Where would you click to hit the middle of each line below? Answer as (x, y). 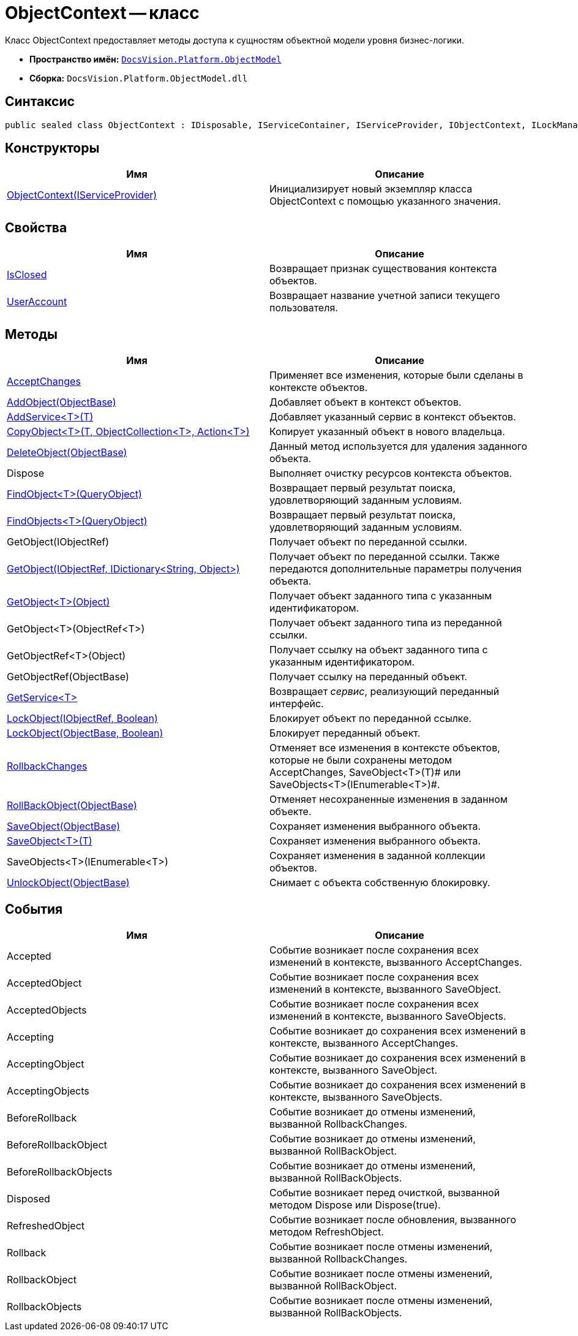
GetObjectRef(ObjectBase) (68, 677)
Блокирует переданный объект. (345, 733)
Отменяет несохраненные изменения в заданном (389, 799)
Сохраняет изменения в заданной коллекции (377, 856)
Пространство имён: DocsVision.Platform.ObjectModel (156, 59)
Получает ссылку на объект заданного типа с (379, 650)
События (34, 909)
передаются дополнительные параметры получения (396, 569)
